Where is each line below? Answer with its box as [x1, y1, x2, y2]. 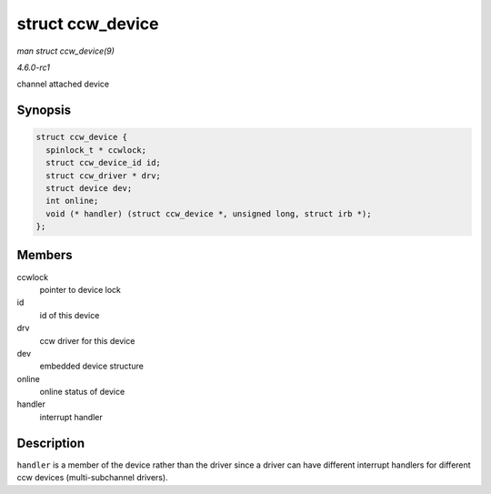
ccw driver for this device [39, 335, 135, 346]
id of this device [39, 309, 100, 320]
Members [16, 247, 73, 263]
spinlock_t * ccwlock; [45, 145, 147, 155]
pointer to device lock [39, 284, 122, 295]
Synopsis [16, 103, 72, 118]
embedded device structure [39, 360, 145, 372]
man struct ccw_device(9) [16, 45, 115, 56]
